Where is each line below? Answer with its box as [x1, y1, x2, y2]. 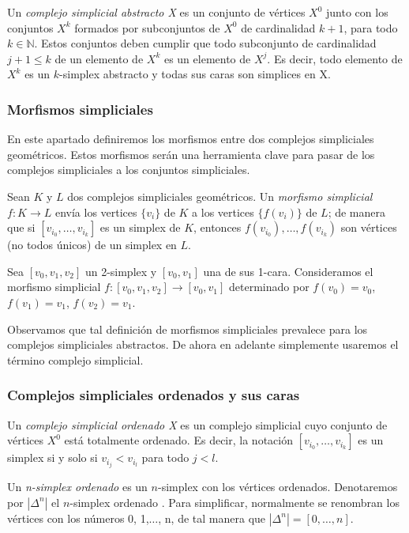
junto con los [326, 4, 388, 20]
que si [7, 219, 36, 236]
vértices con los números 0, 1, [7, 509, 149, 526]
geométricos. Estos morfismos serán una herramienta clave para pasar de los [7, 146, 375, 162]
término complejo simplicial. [7, 351, 144, 368]
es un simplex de [99, 219, 181, 236]
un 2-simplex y [84, 263, 157, 279]
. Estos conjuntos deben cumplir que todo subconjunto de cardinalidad [34, 35, 377, 51]
